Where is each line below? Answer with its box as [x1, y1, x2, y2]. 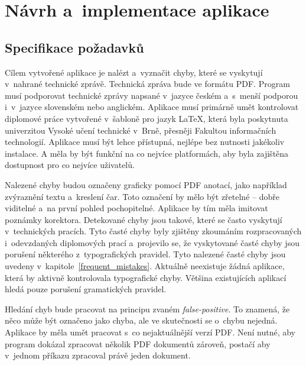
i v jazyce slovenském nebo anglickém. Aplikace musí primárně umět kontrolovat [5, 101, 299, 113]
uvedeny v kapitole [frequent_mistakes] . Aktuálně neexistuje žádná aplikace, [5, 260, 285, 272]
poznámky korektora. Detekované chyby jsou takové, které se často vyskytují [5, 213, 282, 225]
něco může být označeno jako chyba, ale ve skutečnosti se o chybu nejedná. [5, 314, 278, 327]
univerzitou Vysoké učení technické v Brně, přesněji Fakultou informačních [5, 124, 276, 136]
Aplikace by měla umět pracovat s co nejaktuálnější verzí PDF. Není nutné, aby [5, 326, 295, 338]
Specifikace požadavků [5, 38, 144, 56]
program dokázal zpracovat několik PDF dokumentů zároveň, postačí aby [5, 337, 271, 350]
